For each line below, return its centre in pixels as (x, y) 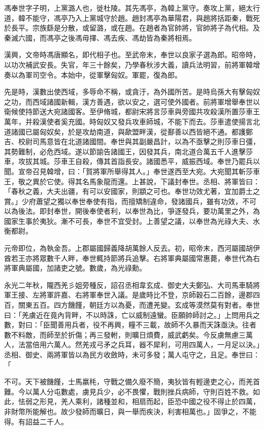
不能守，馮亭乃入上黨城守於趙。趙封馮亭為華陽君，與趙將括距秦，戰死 (142, 18)
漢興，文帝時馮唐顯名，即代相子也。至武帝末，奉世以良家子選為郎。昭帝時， (132, 55)
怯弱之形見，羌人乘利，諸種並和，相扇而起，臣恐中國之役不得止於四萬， (139, 401)
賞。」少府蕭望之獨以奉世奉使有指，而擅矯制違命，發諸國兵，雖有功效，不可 (130, 201)
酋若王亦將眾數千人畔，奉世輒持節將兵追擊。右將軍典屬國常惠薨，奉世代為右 (132, 258)
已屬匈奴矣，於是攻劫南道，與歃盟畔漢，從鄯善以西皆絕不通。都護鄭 (139, 131)
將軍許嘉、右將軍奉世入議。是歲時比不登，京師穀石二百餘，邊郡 (146, 295)
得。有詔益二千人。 (36, 421)
